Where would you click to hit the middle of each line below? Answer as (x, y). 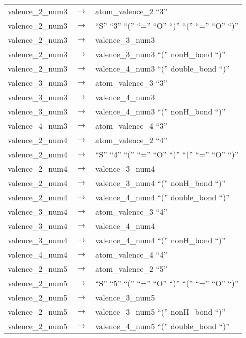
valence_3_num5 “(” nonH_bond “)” (160, 312)
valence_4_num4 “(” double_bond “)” (162, 197)
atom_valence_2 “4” (131, 140)
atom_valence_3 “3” (131, 83)
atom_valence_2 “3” (131, 11)
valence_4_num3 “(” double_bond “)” (162, 68)
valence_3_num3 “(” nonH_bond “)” (160, 54)
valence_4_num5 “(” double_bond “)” (162, 326)
